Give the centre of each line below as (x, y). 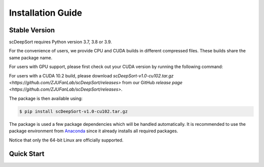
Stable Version (32, 30)
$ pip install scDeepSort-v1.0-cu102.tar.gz (74, 111)
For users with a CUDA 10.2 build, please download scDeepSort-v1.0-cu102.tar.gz (91, 75)
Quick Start (27, 154)
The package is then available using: (46, 98)
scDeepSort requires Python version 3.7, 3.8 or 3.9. (60, 42)
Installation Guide (46, 13)
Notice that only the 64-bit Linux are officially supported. (66, 140)
